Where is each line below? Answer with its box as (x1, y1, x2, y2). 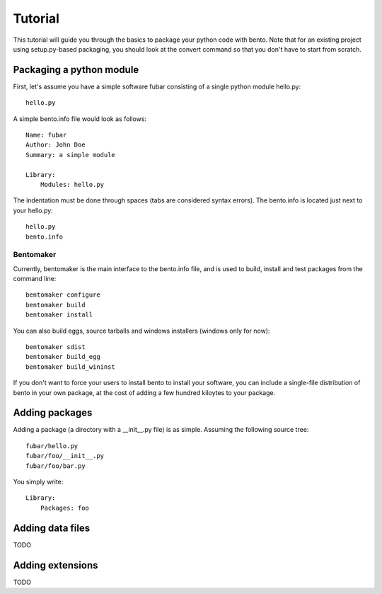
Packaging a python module (13, 64, 139, 76)
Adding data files (13, 522, 91, 534)
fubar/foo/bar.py (25, 462, 86, 470)
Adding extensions (13, 559, 98, 571)
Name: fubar (25, 131, 67, 139)
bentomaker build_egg (25, 353, 100, 361)
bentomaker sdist (25, 343, 86, 351)
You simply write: (13, 478, 64, 486)
